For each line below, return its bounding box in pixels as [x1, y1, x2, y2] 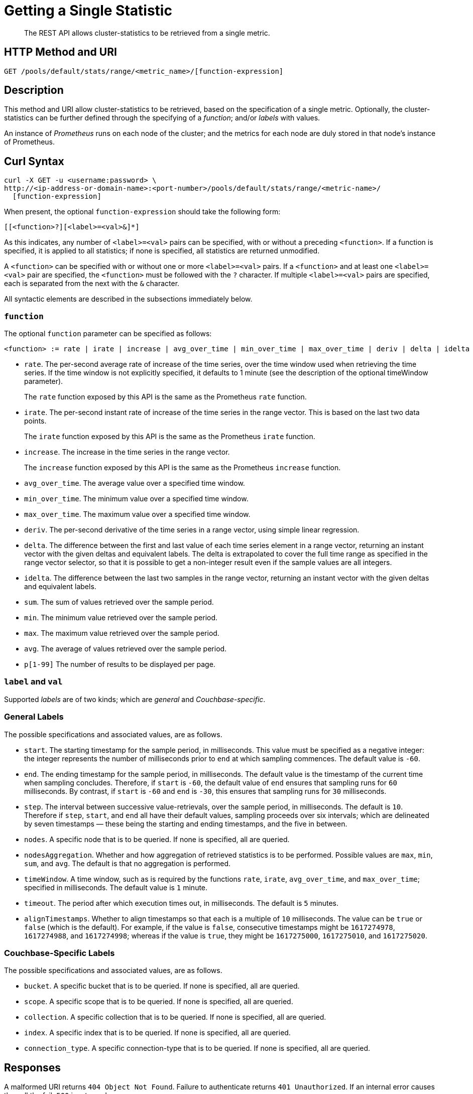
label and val [4, 676, 63, 687]
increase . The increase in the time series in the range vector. [24, 448, 230, 457]
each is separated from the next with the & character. [4, 279, 180, 288]
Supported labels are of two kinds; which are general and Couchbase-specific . [4, 695, 266, 704]
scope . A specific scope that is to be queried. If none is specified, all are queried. [24, 997, 293, 1006]
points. [24, 417, 47, 426]
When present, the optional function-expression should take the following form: [4, 207, 281, 216]
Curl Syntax [4, 155, 64, 168]
